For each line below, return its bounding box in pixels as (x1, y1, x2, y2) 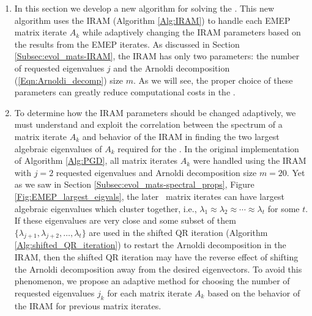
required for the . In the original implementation (117, 142, 299, 155)
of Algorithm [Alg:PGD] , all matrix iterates (14, 154, 178, 167)
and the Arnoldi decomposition (113, 61, 230, 74)
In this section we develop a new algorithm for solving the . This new (14, 2, 275, 14)
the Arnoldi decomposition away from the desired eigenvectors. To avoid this (14, 262, 302, 275)
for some (267, 202, 300, 215)
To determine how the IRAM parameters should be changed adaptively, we (14, 106, 296, 119)
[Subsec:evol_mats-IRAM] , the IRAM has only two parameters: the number (14, 50, 300, 62)
